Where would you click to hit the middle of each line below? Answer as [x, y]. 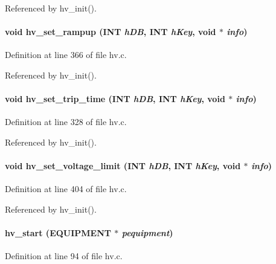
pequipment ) [147, 233]
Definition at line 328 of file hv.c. [66, 122]
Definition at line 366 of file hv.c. [66, 55]
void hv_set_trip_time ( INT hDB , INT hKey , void [115, 99]
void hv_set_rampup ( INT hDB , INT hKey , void [111, 32]
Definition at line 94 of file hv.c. [64, 256]
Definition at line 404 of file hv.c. [66, 189]
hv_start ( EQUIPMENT [58, 233]
